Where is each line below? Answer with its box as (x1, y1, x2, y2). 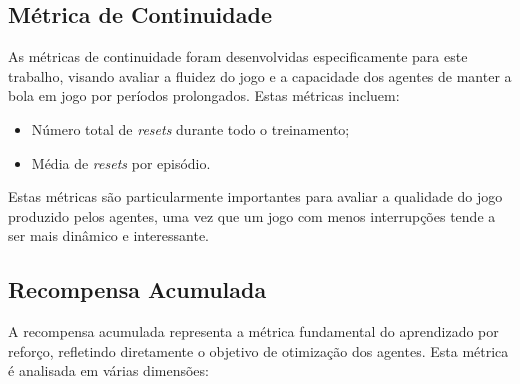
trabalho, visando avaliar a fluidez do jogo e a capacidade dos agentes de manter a (8, 65, 512, 86)
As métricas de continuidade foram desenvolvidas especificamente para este (8, 46, 468, 67)
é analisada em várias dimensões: (8, 360, 209, 381)
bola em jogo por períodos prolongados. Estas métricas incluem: (8, 85, 400, 106)
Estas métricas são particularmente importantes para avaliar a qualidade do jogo (8, 186, 503, 207)
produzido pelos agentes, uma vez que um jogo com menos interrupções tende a (8, 205, 496, 226)
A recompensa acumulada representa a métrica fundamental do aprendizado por (8, 321, 499, 342)
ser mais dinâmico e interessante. (8, 225, 210, 246)
